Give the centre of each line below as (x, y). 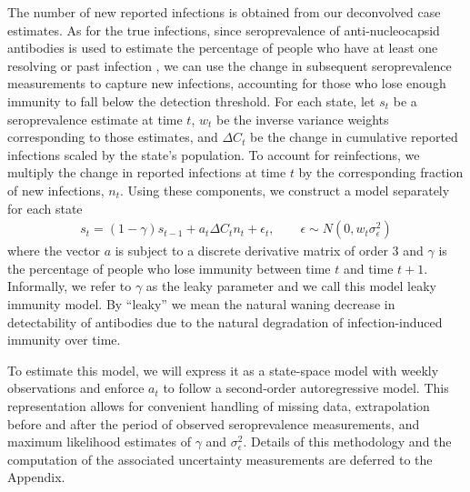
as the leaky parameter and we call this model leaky (291, 286)
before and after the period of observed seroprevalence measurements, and (214, 423)
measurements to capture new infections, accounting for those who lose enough (227, 83)
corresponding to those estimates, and (113, 137)
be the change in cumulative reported (354, 137)
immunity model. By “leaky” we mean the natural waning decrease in (201, 303)
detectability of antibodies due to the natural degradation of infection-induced (225, 321)
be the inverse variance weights (302, 119)
